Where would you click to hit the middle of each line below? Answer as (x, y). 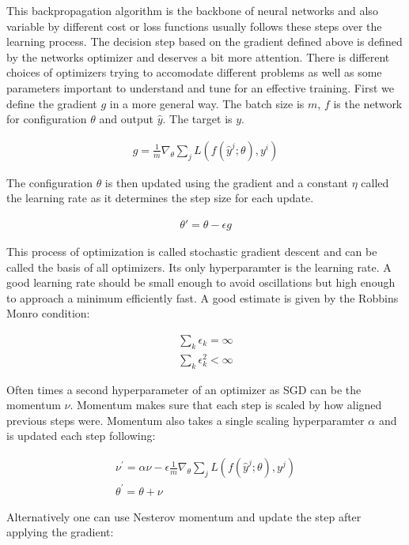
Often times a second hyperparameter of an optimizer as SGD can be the (184, 389)
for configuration (47, 119)
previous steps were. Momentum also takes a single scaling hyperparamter (186, 420)
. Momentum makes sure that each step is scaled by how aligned (226, 405)
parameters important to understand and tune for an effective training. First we (200, 87)
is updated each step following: (81, 436)
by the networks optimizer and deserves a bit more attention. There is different (198, 56)
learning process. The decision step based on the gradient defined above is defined (204, 41)
